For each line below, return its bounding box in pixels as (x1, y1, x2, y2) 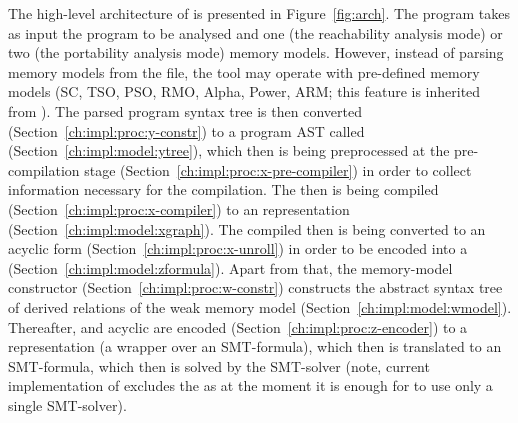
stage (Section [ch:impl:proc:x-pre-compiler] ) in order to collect (84, 159, 472, 180)
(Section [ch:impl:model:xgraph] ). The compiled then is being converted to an (8, 218, 486, 239)
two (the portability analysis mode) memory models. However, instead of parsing (8, 42, 504, 63)
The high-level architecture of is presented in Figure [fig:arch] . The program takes (8, 3, 510, 23)
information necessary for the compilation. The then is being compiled (8, 179, 439, 200)
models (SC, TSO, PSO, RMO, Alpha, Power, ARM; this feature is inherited (8, 81, 481, 102)
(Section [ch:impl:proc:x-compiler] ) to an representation (8, 198, 350, 219)
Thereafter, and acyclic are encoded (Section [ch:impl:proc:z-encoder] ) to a (8, 316, 468, 337)
